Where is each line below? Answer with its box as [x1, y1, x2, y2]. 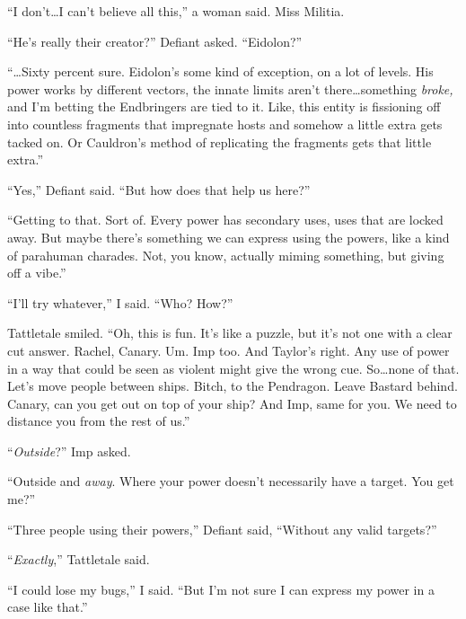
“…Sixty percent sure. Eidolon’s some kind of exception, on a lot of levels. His [7, 62, 434, 81]
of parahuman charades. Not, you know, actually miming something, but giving [7, 245, 444, 264]
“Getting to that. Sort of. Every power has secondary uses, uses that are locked [7, 210, 444, 229]
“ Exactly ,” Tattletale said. [7, 550, 150, 569]
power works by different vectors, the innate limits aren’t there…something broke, [7, 79, 453, 98]
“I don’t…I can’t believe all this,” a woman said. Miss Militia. [7, 2, 345, 20]
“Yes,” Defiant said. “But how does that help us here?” [7, 180, 311, 199]
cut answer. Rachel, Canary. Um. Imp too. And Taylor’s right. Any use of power [7, 340, 450, 359]
